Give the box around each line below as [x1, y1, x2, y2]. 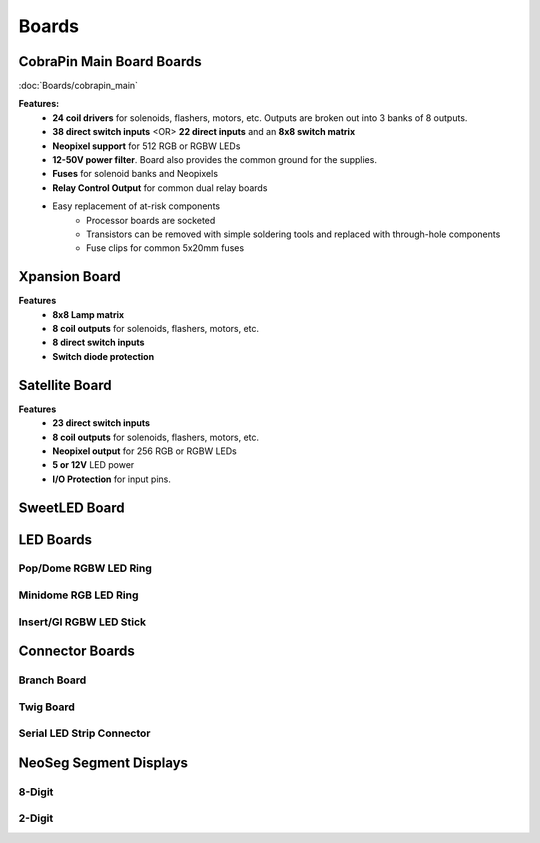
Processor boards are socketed [86, 214, 216, 226]
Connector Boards [18, 643, 135, 660]
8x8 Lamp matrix [52, 308, 125, 320]
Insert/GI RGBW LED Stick [18, 615, 147, 629]
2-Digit [18, 811, 54, 825]
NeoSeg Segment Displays [18, 754, 189, 771]
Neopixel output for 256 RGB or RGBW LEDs [52, 445, 237, 457]
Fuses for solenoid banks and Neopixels [52, 168, 219, 180]
